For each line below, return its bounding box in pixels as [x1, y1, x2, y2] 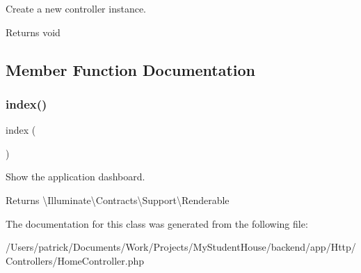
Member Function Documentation [6, 58, 256, 80]
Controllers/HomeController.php [6, 253, 144, 267]
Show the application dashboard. [6, 169, 145, 184]
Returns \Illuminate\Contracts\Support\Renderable [6, 192, 230, 207]
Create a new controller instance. [6, 1, 147, 15]
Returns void [6, 24, 61, 39]
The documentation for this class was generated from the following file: [6, 216, 308, 231]
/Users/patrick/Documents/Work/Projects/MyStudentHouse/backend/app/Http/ [6, 240, 356, 254]
